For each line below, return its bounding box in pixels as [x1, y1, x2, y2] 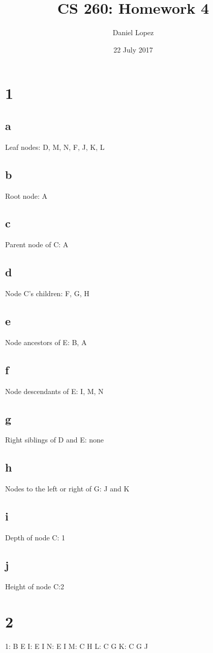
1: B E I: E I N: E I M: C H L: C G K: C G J [5, 640, 148, 651]
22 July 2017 [113, 44, 153, 55]
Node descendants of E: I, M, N [5, 385, 104, 396]
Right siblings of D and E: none [5, 434, 104, 445]
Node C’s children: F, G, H [5, 288, 89, 299]
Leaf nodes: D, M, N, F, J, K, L [5, 141, 105, 152]
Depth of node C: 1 [5, 532, 66, 543]
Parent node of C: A [5, 239, 69, 250]
